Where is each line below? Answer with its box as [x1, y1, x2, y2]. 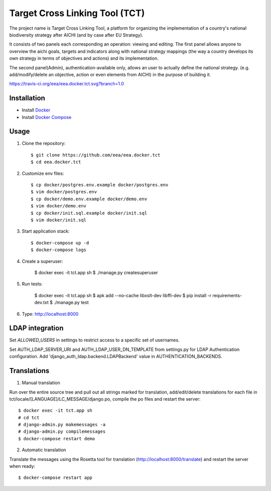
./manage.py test [53, 299, 89, 306]
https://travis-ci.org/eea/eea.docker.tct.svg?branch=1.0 [9, 81, 124, 87]
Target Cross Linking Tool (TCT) [9, 8, 145, 19]
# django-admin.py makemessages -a [18, 422, 106, 428]
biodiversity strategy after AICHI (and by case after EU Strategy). [9, 32, 144, 38]
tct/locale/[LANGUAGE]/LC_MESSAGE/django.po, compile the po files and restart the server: [9, 396, 201, 402]
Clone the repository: [22, 141, 66, 147]
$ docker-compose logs [31, 247, 87, 253]
